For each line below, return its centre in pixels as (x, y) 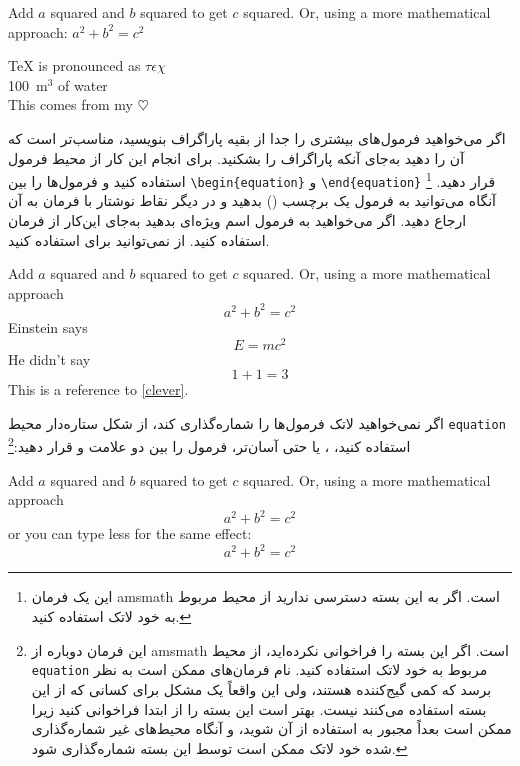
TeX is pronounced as (74, 65)
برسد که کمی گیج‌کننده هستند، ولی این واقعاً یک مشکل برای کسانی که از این (261, 688)
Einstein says (48, 326)
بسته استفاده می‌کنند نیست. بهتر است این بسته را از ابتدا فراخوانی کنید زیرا (259, 708)
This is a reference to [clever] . (98, 389)
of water (83, 84)
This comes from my (70, 104)
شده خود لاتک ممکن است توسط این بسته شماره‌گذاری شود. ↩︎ (219, 747)
